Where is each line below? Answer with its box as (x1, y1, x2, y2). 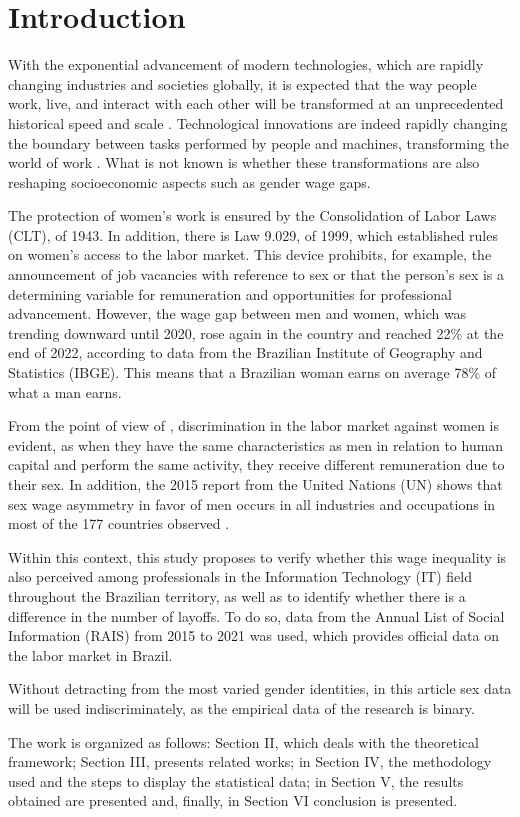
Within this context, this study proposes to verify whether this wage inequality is (8, 546, 507, 567)
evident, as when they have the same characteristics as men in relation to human (8, 434, 504, 455)
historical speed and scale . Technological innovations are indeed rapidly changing (8, 112, 508, 133)
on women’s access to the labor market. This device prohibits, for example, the (8, 244, 492, 265)
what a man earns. (8, 381, 122, 402)
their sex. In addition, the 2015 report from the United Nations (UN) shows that (8, 474, 503, 494)
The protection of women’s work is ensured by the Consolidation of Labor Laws (8, 205, 497, 226)
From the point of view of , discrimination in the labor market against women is (8, 415, 499, 436)
